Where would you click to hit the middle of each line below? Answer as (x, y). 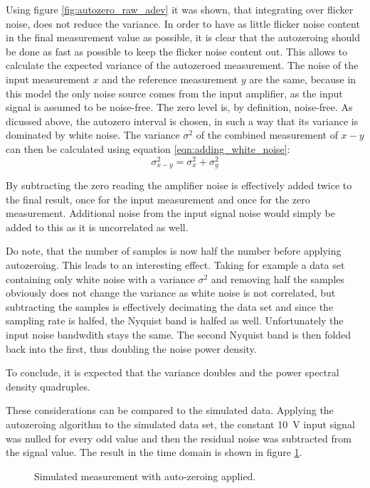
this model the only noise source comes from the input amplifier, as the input (174, 93)
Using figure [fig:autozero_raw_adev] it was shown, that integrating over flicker (180, 9)
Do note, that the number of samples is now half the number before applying (174, 251)
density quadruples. (48, 386)
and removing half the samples (278, 279)
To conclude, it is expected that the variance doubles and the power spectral (173, 372)
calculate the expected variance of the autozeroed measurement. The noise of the (182, 65)
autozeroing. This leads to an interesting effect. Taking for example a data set (175, 265)
